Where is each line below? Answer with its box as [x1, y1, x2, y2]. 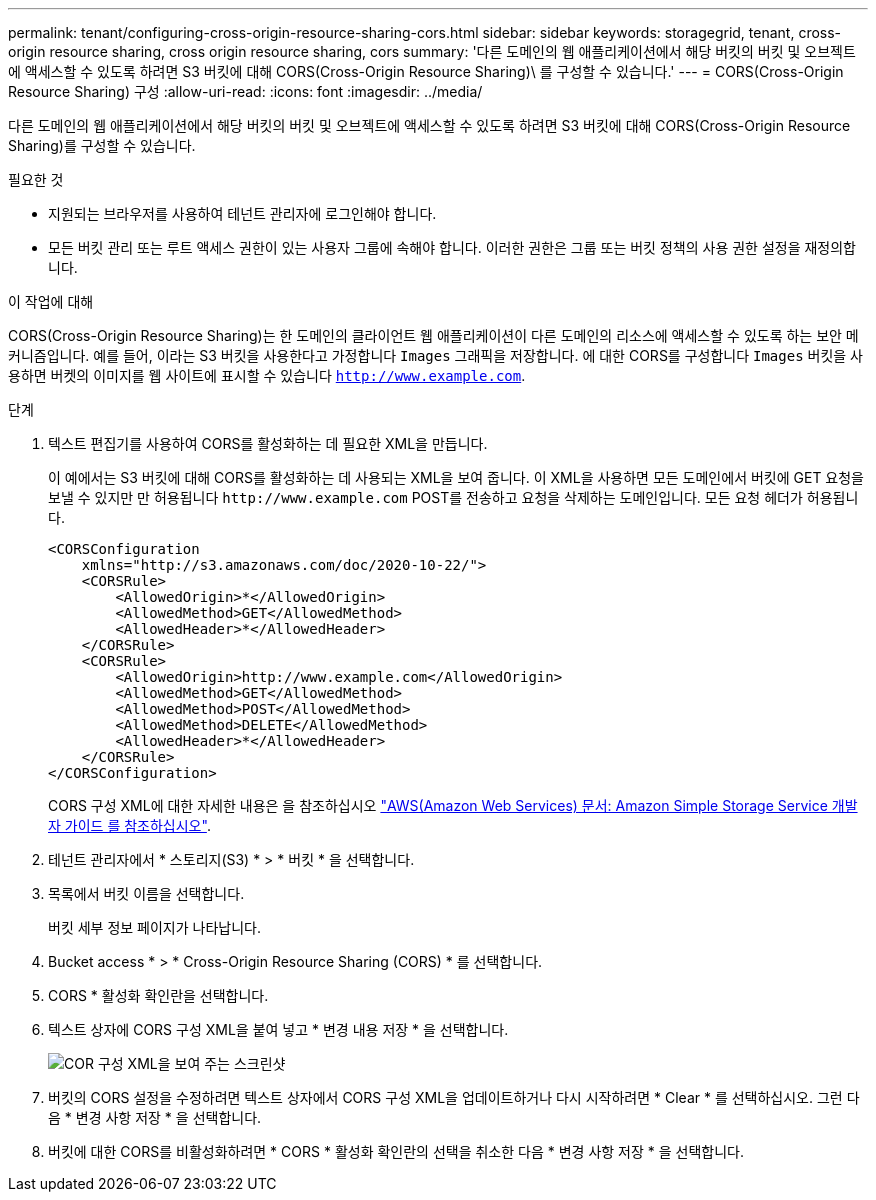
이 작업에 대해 [8, 293, 94, 310]
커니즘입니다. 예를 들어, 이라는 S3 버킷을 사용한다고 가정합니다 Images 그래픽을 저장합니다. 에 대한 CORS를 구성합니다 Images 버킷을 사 [8, 347, 863, 364]
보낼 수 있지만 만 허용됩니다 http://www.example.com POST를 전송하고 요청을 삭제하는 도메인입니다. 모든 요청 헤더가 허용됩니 [48, 489, 859, 506]
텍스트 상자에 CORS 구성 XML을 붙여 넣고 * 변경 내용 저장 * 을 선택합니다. [48, 1021, 509, 1038]
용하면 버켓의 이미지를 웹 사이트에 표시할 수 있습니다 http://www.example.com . [8, 367, 526, 384]
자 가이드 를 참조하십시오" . [48, 817, 211, 834]
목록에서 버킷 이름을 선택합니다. [48, 885, 245, 902]
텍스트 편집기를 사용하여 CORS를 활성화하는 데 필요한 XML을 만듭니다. [48, 435, 488, 452]
